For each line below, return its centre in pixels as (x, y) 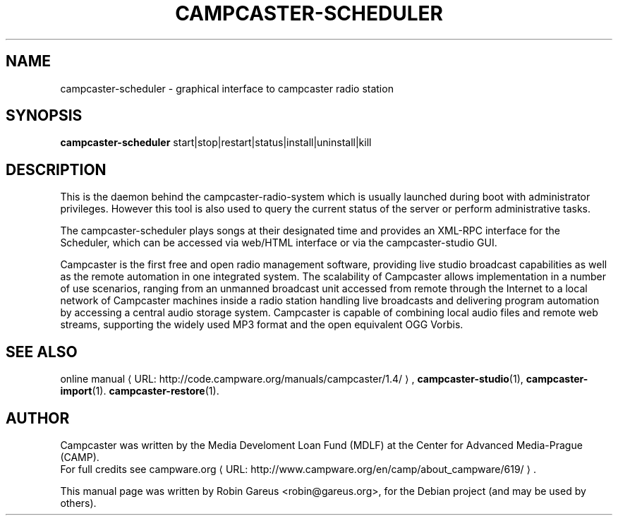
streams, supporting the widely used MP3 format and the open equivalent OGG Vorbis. (262, 325)
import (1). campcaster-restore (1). (140, 391)
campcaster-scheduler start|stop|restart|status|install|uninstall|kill (216, 143)
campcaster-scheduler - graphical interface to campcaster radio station (227, 88)
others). (78, 503)
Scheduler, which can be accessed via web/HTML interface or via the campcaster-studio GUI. (279, 243)
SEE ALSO (42, 352)
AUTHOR (38, 418)
